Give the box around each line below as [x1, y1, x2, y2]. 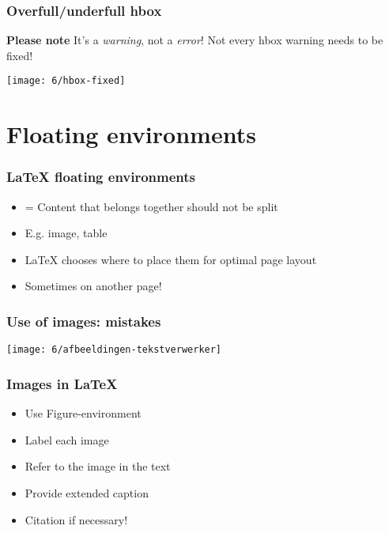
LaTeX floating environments [6, 167, 196, 187]
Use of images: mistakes [6, 311, 161, 331]
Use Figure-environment [25, 405, 142, 421]
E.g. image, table [25, 225, 108, 241]
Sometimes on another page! [25, 278, 162, 294]
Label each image [25, 431, 109, 448]
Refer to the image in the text [25, 458, 171, 474]
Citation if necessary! [25, 511, 128, 527]
